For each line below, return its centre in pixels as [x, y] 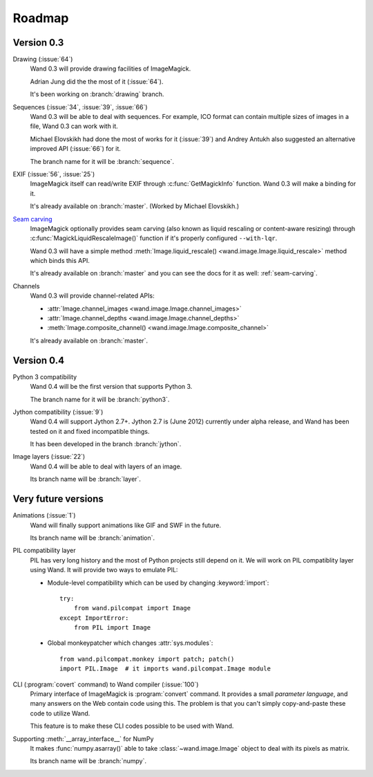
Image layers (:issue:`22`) [49, 457]
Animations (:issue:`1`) [44, 515]
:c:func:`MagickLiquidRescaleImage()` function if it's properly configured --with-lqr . [154, 238]
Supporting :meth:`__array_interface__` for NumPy [83, 739]
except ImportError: [94, 618]
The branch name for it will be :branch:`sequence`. [102, 161]
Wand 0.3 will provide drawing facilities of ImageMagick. [111, 68]
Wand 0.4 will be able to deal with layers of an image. [106, 466]
